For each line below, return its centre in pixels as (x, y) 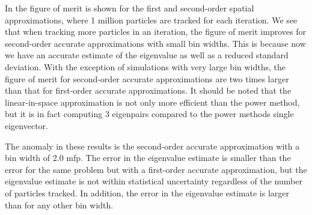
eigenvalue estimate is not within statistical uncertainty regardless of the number (154, 181)
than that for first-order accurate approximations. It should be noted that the (148, 90)
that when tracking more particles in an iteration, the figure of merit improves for (155, 32)
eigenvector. (26, 125)
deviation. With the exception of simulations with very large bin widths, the (145, 66)
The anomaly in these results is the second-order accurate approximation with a (152, 146)
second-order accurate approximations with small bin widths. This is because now (155, 43)
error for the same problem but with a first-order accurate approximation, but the (156, 169)
